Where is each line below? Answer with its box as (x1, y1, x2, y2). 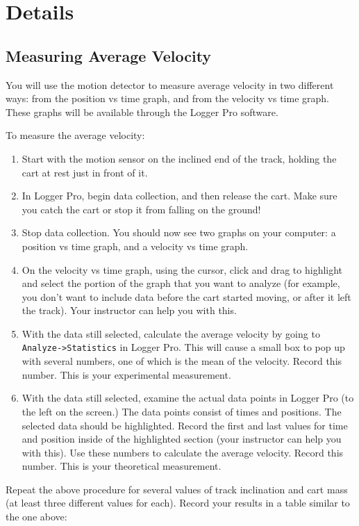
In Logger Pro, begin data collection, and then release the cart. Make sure (22, 188, 337, 203)
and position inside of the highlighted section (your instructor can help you (22, 432, 342, 446)
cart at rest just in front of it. (22, 165, 148, 179)
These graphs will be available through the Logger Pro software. (6, 104, 278, 119)
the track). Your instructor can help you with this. (22, 303, 237, 318)
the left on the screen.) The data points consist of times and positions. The (22, 404, 342, 418)
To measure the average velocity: (6, 128, 145, 142)
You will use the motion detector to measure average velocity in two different (6, 77, 334, 92)
